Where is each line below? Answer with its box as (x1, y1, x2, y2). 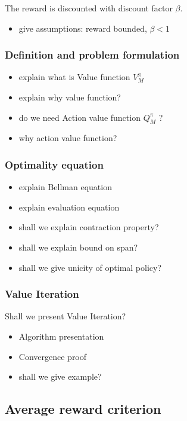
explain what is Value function (18, 71, 130, 83)
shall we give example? (18, 370, 102, 383)
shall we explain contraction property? (18, 221, 159, 233)
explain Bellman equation (18, 181, 112, 193)
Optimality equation (5, 157, 104, 172)
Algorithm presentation (18, 330, 104, 342)
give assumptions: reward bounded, (18, 22, 147, 34)
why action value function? (18, 132, 117, 144)
